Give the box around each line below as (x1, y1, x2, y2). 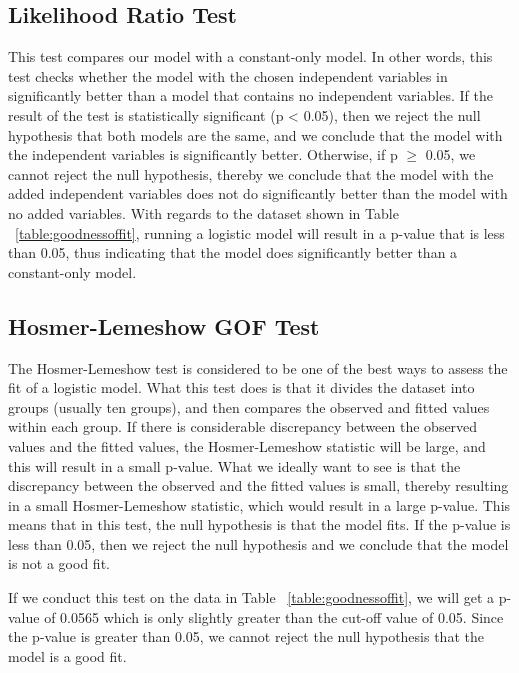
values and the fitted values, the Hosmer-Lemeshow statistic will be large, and (8, 435, 486, 456)
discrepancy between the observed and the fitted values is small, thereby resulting (8, 475, 509, 496)
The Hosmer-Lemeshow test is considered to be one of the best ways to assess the (8, 357, 508, 378)
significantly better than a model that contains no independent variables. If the (8, 85, 493, 106)
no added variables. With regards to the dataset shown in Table (8, 202, 399, 223)
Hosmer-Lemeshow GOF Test (8, 310, 320, 341)
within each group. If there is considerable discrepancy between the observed (8, 416, 478, 437)
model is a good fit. (8, 645, 127, 666)
